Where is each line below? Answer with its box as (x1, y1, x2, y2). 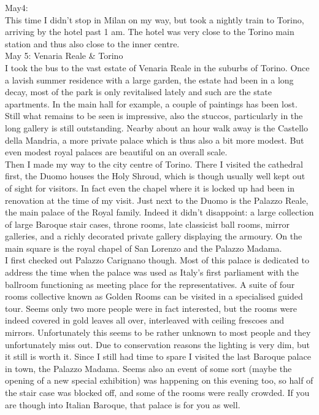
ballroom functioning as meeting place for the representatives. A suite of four (5, 277, 295, 290)
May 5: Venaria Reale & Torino (5, 49, 123, 62)
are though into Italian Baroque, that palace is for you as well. (5, 398, 240, 411)
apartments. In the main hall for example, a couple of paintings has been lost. (5, 97, 298, 110)
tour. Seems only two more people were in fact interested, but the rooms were (5, 301, 298, 314)
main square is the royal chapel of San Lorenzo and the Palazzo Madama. (5, 241, 282, 254)
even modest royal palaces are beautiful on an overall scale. (5, 145, 228, 158)
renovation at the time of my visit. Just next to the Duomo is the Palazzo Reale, (5, 193, 309, 206)
